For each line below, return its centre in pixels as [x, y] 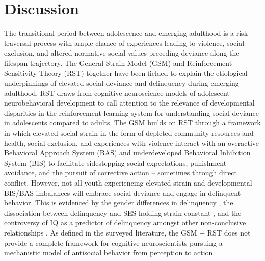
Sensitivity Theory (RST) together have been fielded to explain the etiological [126, 73]
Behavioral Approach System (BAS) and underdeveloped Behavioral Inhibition [127, 153]
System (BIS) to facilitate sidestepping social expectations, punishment [115, 162]
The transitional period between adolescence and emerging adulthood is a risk [126, 33]
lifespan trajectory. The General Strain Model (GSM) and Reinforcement [118, 62]
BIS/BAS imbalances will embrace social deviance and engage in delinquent [123, 192]
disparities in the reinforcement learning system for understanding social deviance [132, 112]
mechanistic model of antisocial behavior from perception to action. [110, 253]
